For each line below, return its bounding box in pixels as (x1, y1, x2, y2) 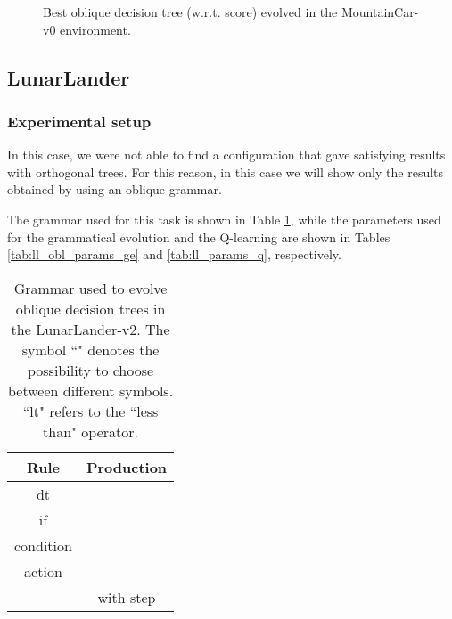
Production (86, 456, 168, 477)
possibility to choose (27, 359, 154, 380)
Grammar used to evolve (13, 277, 168, 298)
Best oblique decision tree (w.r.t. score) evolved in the (43, 3, 338, 20)
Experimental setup (7, 110, 152, 132)
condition (14, 534, 72, 556)
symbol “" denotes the (21, 338, 160, 360)
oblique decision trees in (15, 297, 166, 319)
